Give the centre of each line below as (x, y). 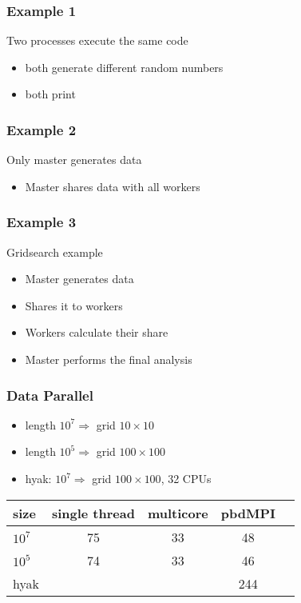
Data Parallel (50, 395)
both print (50, 94)
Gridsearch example (55, 252)
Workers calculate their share (97, 332)
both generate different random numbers (124, 67)
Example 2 (42, 129)
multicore (178, 513)
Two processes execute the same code (97, 40)
